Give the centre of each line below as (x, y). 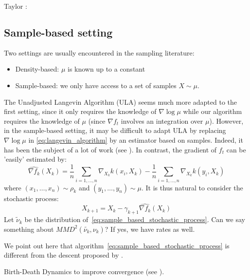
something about (29, 229)
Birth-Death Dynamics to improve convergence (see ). (84, 271)
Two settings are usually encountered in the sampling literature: (99, 52)
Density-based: (37, 69)
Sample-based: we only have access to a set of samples (96, 85)
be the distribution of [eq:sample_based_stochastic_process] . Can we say (135, 219)
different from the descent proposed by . (63, 255)
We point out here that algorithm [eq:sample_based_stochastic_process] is (117, 245)
